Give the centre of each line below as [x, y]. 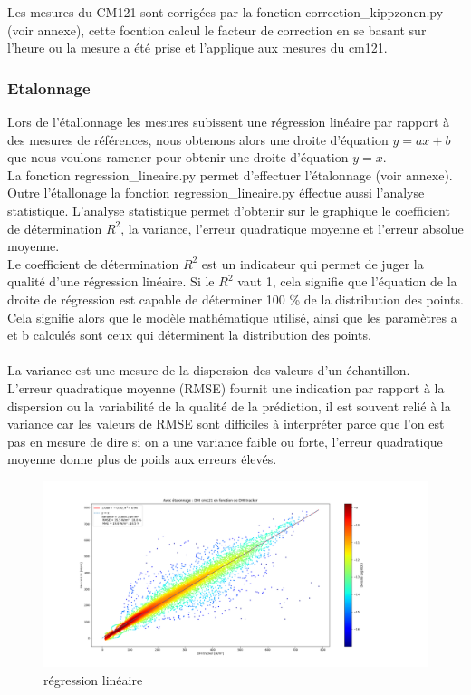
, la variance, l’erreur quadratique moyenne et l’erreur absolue [292, 228]
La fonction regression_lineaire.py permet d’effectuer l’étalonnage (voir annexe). [230, 174]
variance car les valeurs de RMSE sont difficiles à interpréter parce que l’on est [226, 424]
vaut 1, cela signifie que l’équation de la [347, 281]
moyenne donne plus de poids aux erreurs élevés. [142, 459]
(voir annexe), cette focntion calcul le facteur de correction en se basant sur [217, 29]
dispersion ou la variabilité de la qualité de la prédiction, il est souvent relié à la [229, 405]
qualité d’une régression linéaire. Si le [111, 281]
